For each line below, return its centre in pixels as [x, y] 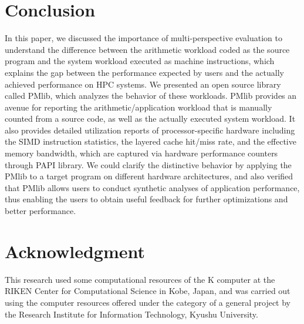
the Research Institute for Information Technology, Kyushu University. [131, 314]
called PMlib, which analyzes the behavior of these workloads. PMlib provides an [151, 96]
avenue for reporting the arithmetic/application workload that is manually [139, 107]
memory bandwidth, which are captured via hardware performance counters [141, 153]
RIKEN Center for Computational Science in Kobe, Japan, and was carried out [148, 291]
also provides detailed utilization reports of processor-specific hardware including [150, 130]
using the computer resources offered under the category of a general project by [148, 302]
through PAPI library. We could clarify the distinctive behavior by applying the [148, 164]
